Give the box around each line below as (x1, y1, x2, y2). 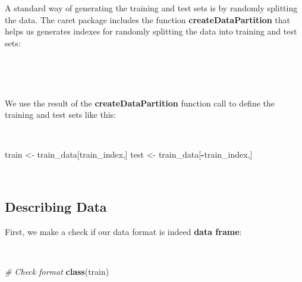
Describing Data (5, 197, 107, 215)
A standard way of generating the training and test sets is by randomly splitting (5, 2, 298, 14)
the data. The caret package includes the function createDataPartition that (5, 13, 290, 26)
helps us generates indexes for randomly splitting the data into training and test (5, 25, 297, 37)
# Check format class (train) (5, 265, 109, 277)
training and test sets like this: (5, 108, 117, 121)
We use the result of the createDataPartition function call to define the (5, 96, 275, 109)
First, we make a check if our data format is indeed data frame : (5, 225, 242, 237)
